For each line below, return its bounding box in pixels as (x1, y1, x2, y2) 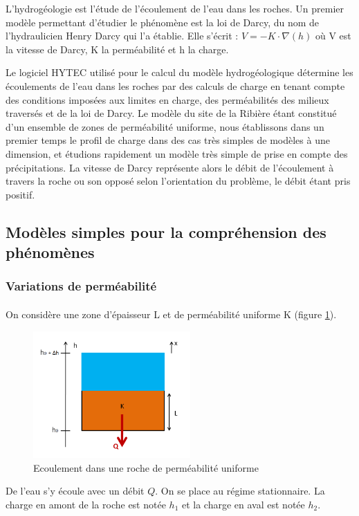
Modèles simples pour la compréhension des (6, 221, 326, 242)
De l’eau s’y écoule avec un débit (6, 483, 145, 498)
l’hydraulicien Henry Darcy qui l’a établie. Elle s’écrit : (6, 28, 239, 43)
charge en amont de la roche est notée (6, 497, 166, 511)
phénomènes (6, 241, 95, 263)
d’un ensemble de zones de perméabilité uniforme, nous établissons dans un (6, 119, 324, 133)
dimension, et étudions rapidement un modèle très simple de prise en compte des (6, 146, 348, 160)
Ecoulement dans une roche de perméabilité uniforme (33, 460, 259, 474)
